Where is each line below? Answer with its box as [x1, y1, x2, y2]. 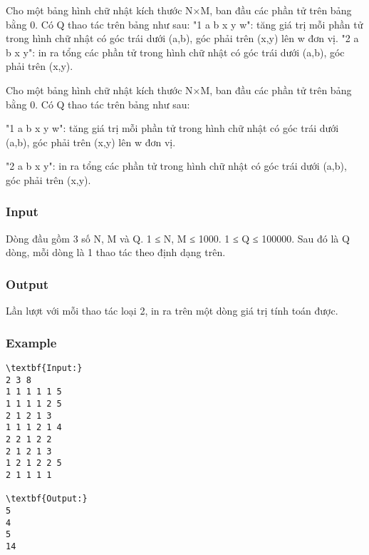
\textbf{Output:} [6, 494, 88, 504]
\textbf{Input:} [6, 362, 83, 373]
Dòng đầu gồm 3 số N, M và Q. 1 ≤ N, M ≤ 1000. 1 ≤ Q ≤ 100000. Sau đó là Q [6, 230, 350, 245]
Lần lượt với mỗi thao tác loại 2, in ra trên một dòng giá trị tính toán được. [6, 303, 338, 318]
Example [6, 333, 57, 351]
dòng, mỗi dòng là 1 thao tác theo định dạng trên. [6, 245, 226, 260]
